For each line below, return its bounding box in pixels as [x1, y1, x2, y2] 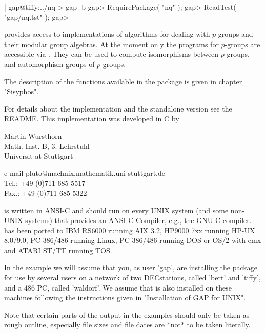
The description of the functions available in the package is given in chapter [4, 76, 242, 86]
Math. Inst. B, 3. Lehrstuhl [4, 140, 90, 151]
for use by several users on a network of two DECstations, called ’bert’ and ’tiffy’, [4, 272, 261, 283]
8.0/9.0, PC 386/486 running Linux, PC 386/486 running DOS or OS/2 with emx [4, 235, 261, 246]
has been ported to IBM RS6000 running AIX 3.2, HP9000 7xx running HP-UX [4, 225, 255, 235]
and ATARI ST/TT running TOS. [4, 245, 112, 255]
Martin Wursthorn [4, 130, 62, 141]
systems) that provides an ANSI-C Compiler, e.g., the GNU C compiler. [25, 215, 252, 226]
